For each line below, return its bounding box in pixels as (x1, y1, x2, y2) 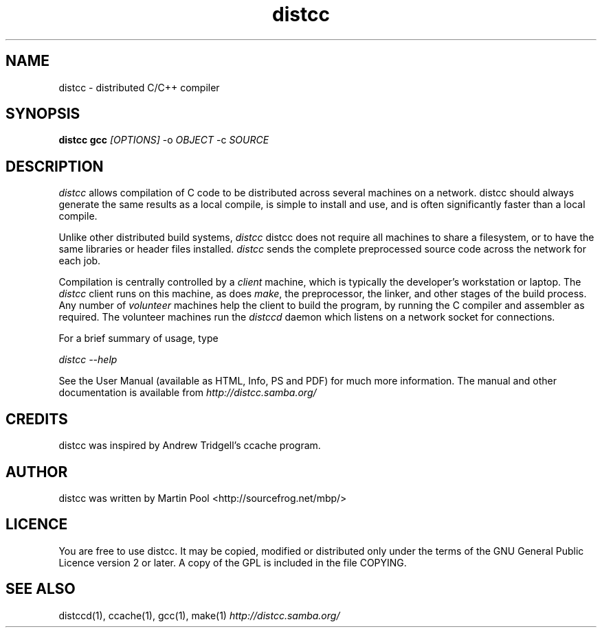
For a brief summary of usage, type (58, 332, 219, 345)
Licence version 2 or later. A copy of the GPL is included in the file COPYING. (58, 556, 407, 568)
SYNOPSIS (5, 105, 80, 123)
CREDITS (5, 410, 68, 428)
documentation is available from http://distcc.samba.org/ (58, 387, 317, 399)
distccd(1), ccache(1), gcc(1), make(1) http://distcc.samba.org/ (58, 609, 340, 621)
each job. (58, 255, 101, 267)
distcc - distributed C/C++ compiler (58, 81, 220, 93)
